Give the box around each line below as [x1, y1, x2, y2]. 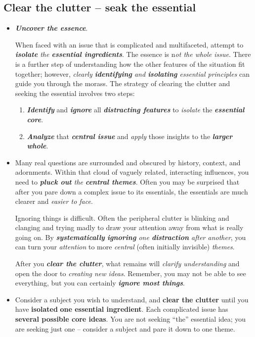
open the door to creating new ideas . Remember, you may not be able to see [15, 268, 246, 278]
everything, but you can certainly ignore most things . [15, 278, 185, 288]
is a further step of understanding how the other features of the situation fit [15, 58, 245, 69]
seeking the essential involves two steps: [15, 88, 135, 98]
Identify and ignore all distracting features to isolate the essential [27, 104, 245, 115]
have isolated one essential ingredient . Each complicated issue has [15, 304, 228, 314]
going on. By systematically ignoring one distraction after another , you [15, 232, 246, 242]
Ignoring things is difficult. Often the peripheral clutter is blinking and [15, 212, 229, 223]
